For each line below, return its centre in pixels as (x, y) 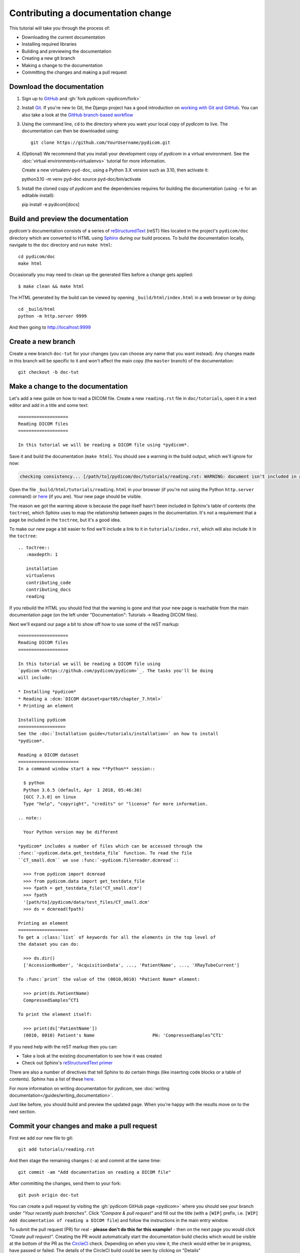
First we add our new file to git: (41, 1138)
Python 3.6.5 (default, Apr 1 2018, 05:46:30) (83, 790)
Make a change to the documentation (68, 386)
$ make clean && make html (51, 286)
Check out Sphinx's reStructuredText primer (67, 1063)
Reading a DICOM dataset (48, 755)
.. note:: (30, 818)
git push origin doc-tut (48, 1195)
